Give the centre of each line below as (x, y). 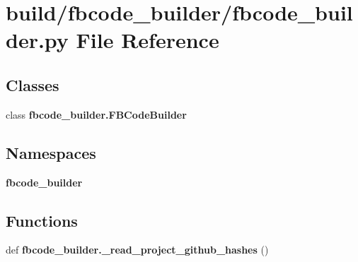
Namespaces (51, 152)
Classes (33, 84)
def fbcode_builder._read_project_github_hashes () (137, 250)
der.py (37, 40)
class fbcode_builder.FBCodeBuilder (96, 114)
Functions (42, 220)
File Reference (148, 40)
